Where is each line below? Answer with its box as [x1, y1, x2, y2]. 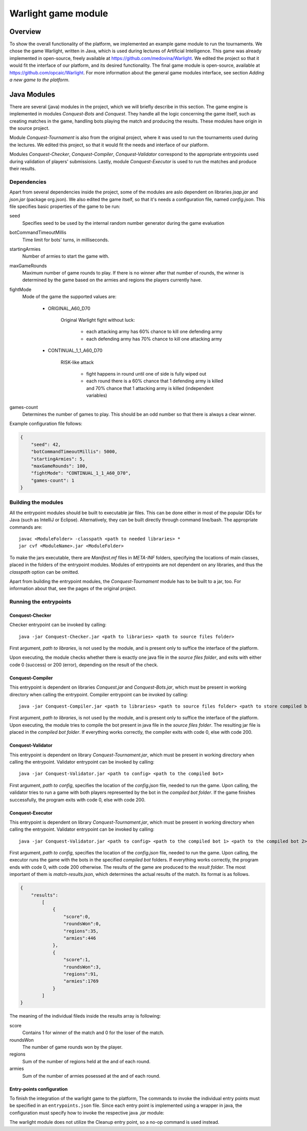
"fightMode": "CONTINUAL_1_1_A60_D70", [31, 470, 131, 476]
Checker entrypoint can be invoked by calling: [9, 621, 107, 628]
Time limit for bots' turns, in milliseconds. [22, 237, 109, 243]
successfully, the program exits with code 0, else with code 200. [9, 796, 146, 803]
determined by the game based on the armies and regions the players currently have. [22, 277, 202, 283]
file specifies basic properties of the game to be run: [9, 203, 120, 209]
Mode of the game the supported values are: [22, 294, 117, 300]
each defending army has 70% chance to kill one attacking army [86, 336, 222, 342]
